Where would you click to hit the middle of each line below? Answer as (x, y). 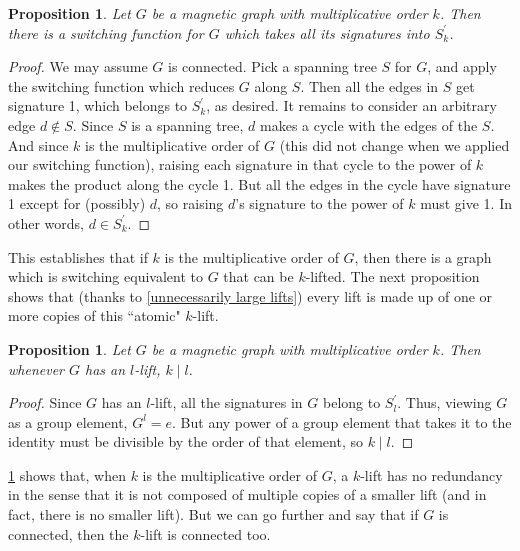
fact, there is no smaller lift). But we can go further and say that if (213, 514)
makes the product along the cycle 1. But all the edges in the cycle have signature (259, 183)
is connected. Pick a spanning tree (272, 66)
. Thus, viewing (444, 402)
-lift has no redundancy (431, 474)
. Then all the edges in (369, 85)
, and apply (462, 66)
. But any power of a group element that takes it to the (342, 421)
